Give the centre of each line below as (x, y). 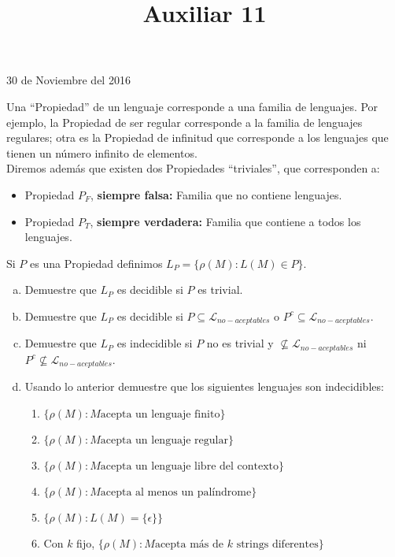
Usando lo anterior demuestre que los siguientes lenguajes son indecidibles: (204, 386)
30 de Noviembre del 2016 (68, 80)
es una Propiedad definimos (96, 263)
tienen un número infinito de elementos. (102, 152)
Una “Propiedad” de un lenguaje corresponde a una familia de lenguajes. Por (192, 106)
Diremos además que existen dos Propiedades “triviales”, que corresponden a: (193, 168)
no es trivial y (240, 343)
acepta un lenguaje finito (160, 414)
